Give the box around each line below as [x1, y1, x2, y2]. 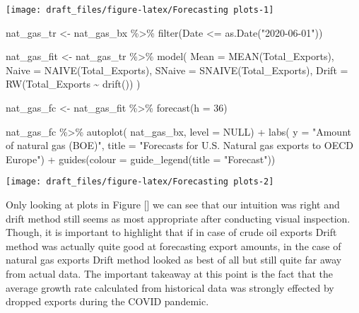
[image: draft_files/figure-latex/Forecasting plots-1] [6, 5, 274, 15]
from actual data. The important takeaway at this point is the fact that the [6, 266, 334, 281]
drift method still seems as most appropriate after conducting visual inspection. [6, 211, 351, 225]
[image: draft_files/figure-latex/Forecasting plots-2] [6, 177, 274, 187]
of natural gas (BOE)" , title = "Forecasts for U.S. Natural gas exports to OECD [6, 138, 353, 153]
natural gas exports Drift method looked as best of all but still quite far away [6, 252, 342, 267]
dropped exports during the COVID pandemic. [6, 294, 209, 309]
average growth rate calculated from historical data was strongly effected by [6, 280, 334, 295]
